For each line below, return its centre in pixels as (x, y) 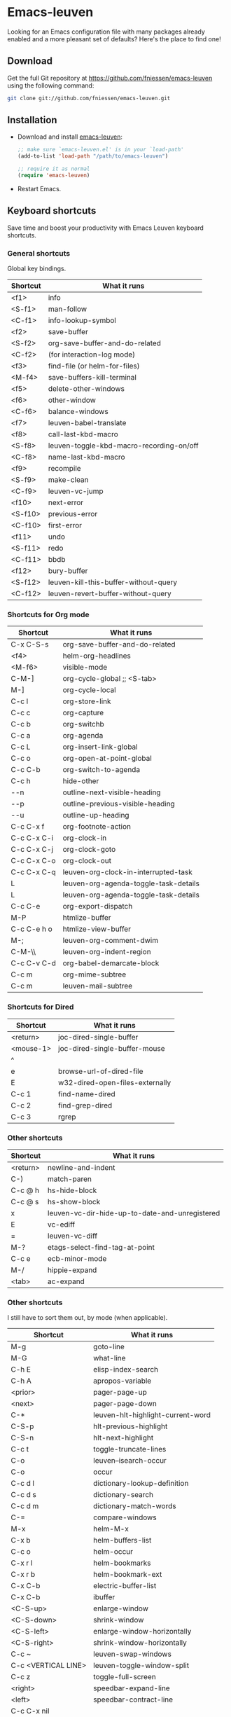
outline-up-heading (96, 815)
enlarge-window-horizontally (142, 1632)
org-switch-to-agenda (101, 770)
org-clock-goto (89, 850)
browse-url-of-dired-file (101, 1071)
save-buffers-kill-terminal (92, 378)
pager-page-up (120, 1393)
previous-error (73, 514)
